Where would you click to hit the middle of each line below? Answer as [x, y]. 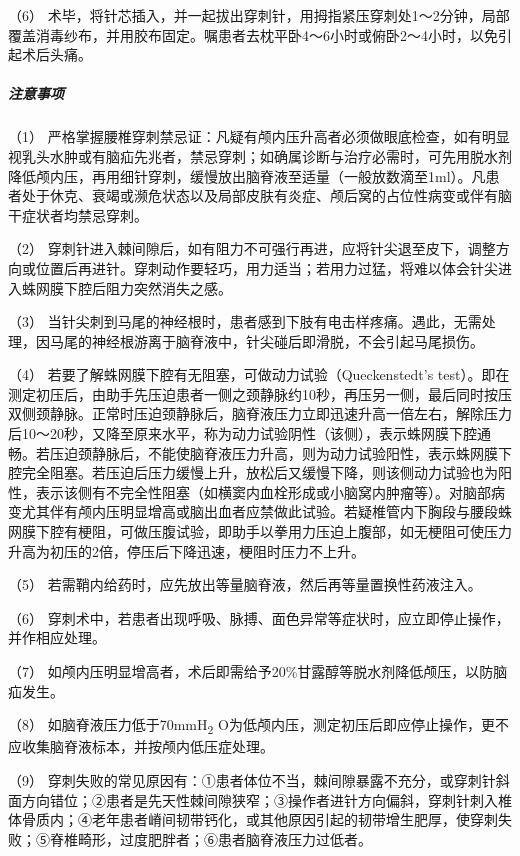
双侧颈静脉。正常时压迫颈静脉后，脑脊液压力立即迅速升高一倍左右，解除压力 [260, 413]
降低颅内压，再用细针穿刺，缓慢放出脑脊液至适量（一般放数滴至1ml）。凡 [247, 175]
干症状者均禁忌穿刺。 [78, 214]
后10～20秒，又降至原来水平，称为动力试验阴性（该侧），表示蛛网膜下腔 [242, 433]
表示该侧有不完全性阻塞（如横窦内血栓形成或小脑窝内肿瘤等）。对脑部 [263, 491]
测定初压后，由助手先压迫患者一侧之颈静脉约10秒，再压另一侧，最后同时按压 [260, 393]
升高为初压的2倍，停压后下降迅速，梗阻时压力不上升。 [186, 550]
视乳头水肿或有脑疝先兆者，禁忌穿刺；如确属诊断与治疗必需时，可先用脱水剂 [260, 155]
